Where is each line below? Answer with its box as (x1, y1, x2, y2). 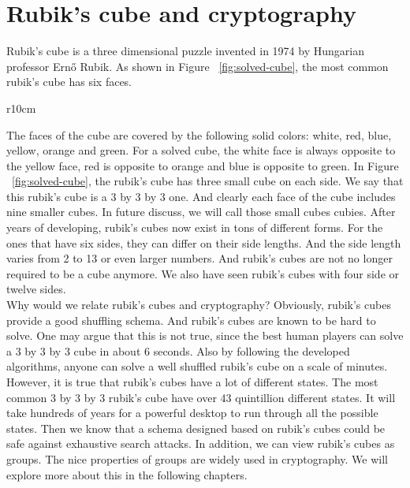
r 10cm (6, 99, 36, 116)
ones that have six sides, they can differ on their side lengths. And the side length (6, 234, 401, 251)
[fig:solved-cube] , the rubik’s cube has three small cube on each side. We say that (12, 173, 404, 189)
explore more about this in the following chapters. (6, 466, 248, 482)
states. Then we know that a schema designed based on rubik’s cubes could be (6, 419, 386, 436)
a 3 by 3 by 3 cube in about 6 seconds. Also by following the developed (6, 342, 350, 359)
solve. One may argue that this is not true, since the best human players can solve (6, 327, 404, 344)
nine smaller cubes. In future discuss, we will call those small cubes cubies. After (6, 203, 396, 220)
